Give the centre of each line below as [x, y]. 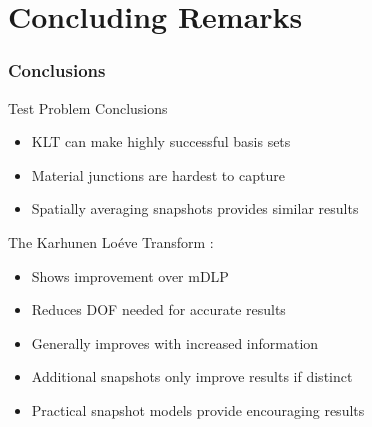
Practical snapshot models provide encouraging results [198, 409]
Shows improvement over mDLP [130, 275]
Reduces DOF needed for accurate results [158, 309]
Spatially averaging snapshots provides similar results [195, 208]
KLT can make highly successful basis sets [161, 141]
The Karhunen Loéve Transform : [111, 241]
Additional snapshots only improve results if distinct [192, 376]
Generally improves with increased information [175, 342]
